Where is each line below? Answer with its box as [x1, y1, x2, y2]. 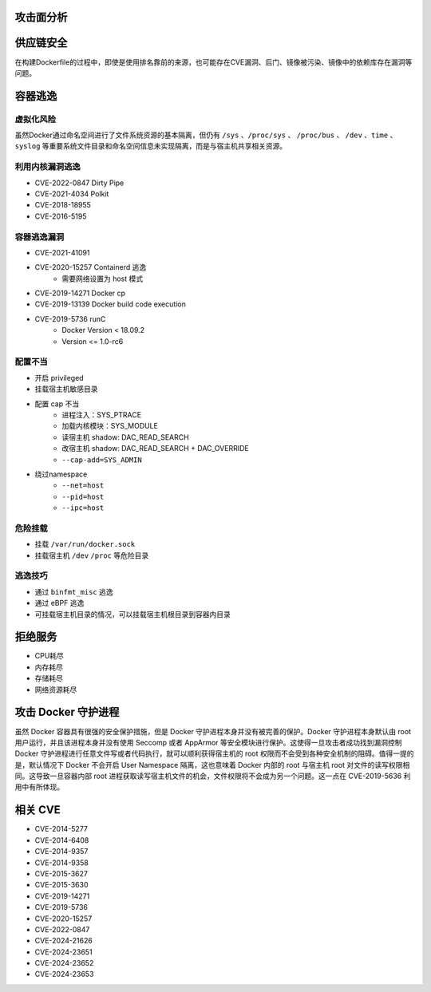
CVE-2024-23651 [34, 947, 93, 957]
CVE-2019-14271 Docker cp [34, 288, 126, 298]
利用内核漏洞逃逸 [14, 161, 81, 172]
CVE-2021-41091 [34, 247, 90, 257]
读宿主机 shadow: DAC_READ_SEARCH [61, 432, 189, 442]
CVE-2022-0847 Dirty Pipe [34, 178, 125, 188]
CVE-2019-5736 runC [34, 314, 106, 323]
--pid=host [61, 492, 105, 501]
